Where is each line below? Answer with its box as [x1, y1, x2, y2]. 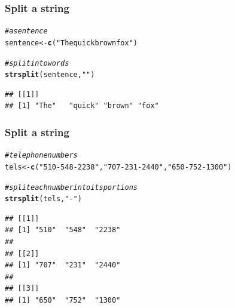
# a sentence [5, 27, 48, 36]
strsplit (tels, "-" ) [5, 195, 82, 204]
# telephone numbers [5, 151, 78, 160]
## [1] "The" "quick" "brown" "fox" [5, 101, 159, 110]
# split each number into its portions [5, 183, 138, 192]
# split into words [5, 58, 69, 67]
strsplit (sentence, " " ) [5, 70, 95, 79]
